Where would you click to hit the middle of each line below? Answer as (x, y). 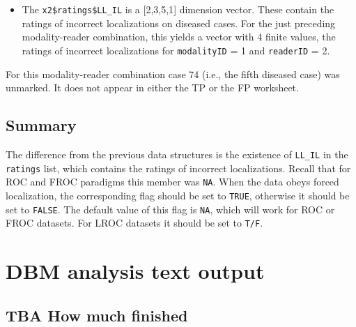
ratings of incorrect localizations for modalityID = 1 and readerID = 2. (176, 50)
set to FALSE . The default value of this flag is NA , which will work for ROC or (170, 209)
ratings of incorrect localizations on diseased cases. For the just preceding (179, 23)
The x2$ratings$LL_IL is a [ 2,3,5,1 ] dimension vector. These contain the (178, 9)
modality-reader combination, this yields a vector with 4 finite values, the (179, 37)
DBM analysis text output (135, 271)
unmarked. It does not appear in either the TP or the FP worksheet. (152, 88)
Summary (41, 125)
